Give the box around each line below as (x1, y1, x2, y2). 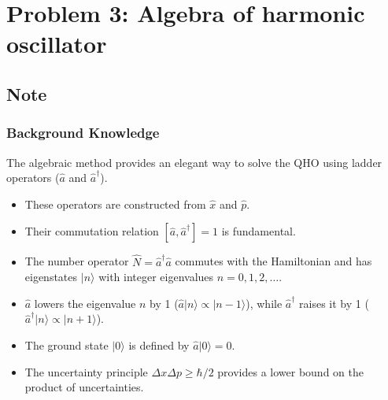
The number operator (24, 253, 129, 269)
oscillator (6, 28, 107, 60)
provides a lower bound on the (217, 363, 364, 380)
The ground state (24, 336, 109, 353)
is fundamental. (221, 223, 296, 239)
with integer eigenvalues (98, 269, 214, 285)
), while (246, 294, 283, 311)
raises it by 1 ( (299, 294, 369, 311)
